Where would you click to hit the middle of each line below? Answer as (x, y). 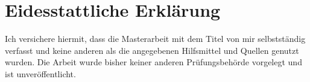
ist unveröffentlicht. (40, 73)
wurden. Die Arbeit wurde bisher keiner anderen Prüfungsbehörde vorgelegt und (153, 62)
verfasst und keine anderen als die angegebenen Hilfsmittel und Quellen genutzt (152, 50)
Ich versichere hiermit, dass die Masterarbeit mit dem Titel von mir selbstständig (155, 39)
